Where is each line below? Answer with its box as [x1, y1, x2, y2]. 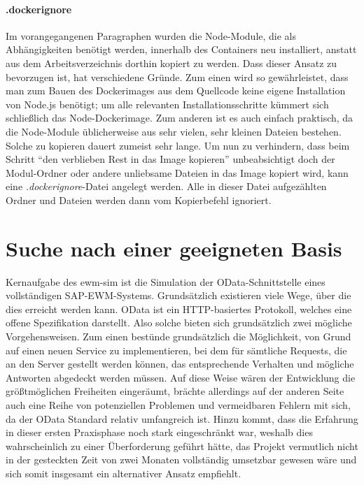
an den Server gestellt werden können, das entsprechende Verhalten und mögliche [6, 356, 354, 371]
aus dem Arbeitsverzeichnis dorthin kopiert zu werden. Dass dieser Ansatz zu [6, 55, 337, 70]
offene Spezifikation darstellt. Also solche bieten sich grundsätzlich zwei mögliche [6, 315, 352, 330]
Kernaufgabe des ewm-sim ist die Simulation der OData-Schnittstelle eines [6, 274, 325, 289]
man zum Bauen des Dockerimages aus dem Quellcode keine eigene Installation [6, 83, 346, 98]
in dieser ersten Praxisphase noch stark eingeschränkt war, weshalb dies [6, 425, 313, 440]
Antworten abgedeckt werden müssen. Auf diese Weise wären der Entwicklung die [6, 370, 356, 384]
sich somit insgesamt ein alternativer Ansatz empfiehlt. [6, 465, 241, 480]
